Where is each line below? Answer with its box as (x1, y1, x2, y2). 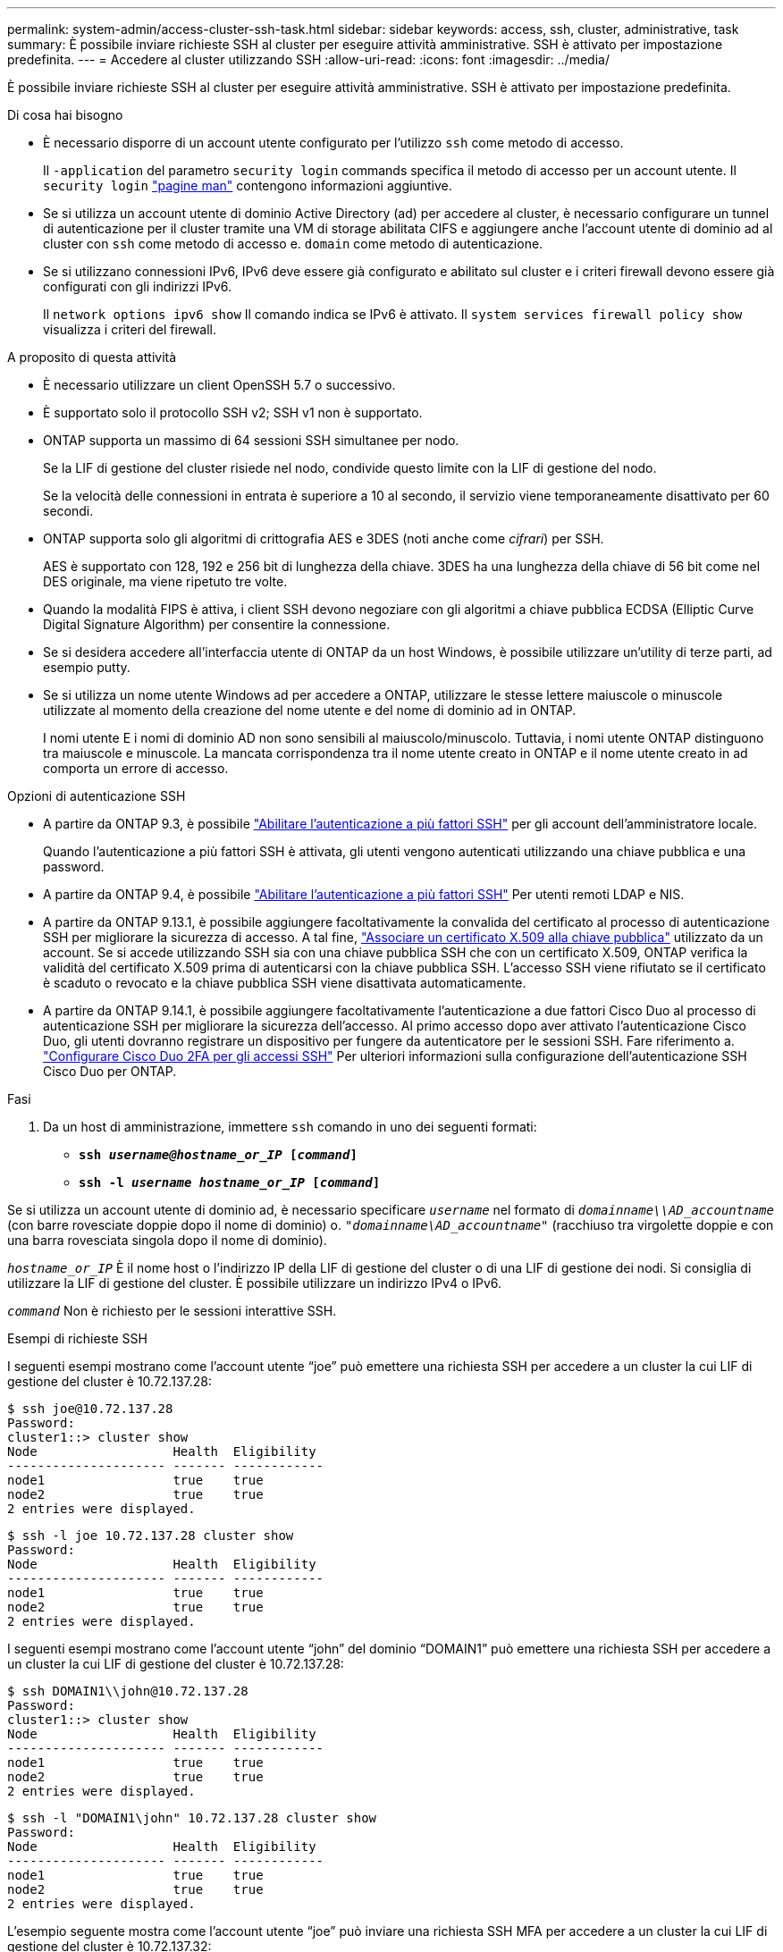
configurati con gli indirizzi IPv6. (43, 279, 232, 294)
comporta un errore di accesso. (43, 761, 229, 776)
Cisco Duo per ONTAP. (43, 1064, 177, 1079)
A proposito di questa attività (7, 349, 177, 365)
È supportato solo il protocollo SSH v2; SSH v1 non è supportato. (43, 405, 423, 420)
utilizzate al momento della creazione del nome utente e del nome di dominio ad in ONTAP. (43, 703, 577, 718)
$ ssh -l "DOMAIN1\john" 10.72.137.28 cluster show (7, 1811, 377, 1825)
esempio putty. (43, 660, 130, 675)
